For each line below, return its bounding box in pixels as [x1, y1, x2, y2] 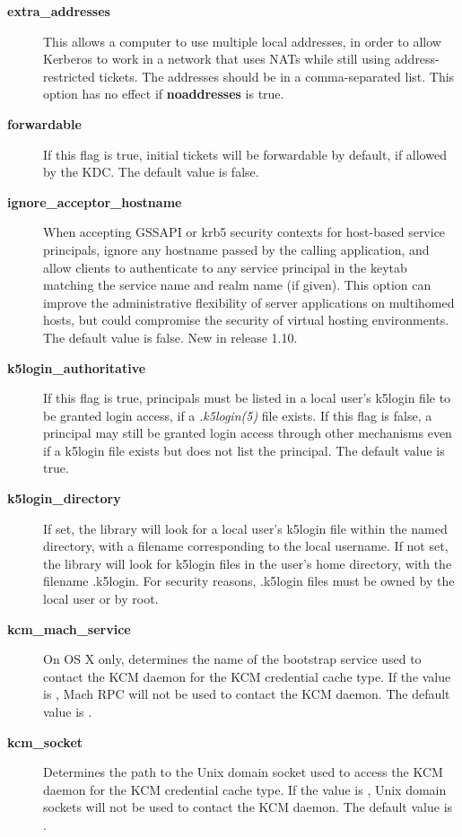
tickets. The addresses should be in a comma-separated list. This [99, 66, 455, 85]
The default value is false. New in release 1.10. [43, 327, 298, 346]
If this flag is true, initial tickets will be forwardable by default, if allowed [43, 144, 447, 163]
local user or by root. [43, 589, 159, 608]
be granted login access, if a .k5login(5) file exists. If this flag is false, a [43, 405, 432, 424]
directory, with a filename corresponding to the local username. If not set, [43, 536, 449, 555]
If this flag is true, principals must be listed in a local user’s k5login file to [43, 388, 451, 407]
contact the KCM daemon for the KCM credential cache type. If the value [43, 667, 451, 685]
